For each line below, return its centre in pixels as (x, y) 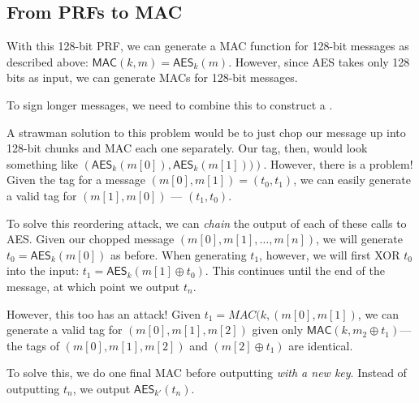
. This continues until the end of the (295, 270)
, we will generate (359, 239)
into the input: (43, 270)
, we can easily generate (352, 180)
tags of (43, 345)
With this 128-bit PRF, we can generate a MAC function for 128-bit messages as (208, 46)
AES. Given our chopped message (91, 239)
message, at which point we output (93, 286)
